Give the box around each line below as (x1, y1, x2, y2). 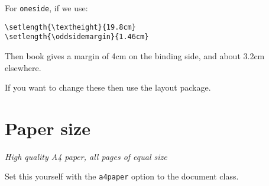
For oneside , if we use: (5, 2, 88, 14)
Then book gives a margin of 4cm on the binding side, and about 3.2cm (5, 49, 265, 62)
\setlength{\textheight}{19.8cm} (5, 23, 136, 31)
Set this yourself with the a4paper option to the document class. (5, 170, 239, 182)
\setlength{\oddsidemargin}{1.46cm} (5, 33, 149, 41)
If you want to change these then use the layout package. (5, 81, 211, 94)
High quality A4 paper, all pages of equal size (5, 150, 167, 162)
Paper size (5, 116, 91, 140)
